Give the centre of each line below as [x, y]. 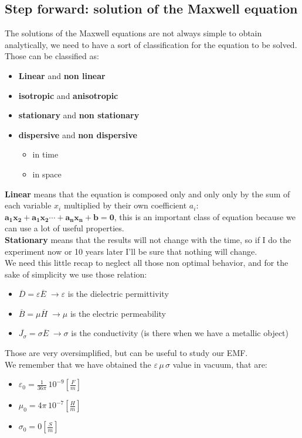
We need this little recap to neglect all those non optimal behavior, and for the [147, 263]
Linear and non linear [62, 75]
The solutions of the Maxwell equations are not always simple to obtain [133, 33]
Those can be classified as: [52, 56]
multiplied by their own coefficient [125, 205]
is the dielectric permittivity [118, 294]
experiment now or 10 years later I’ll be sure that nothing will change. [131, 251]
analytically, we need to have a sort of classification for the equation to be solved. [151, 44]
